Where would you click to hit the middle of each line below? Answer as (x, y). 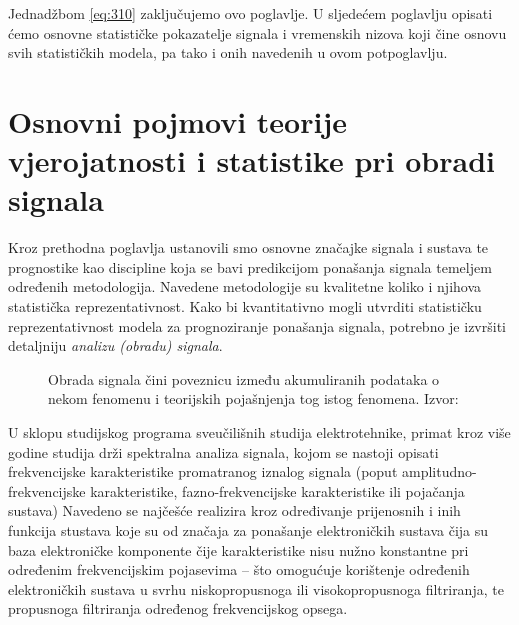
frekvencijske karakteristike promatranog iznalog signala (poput (203, 471)
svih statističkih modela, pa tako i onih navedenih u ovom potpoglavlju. (228, 52)
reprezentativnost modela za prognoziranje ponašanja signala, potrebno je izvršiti (257, 325)
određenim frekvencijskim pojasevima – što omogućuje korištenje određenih (239, 569)
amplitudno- (439, 471)
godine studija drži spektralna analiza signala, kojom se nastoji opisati (223, 451)
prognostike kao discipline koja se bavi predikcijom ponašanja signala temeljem (250, 266)
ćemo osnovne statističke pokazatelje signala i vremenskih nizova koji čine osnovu (257, 32)
